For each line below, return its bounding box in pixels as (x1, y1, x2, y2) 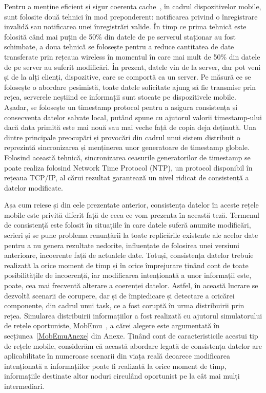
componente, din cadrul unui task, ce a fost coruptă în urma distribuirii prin (4, 300, 244, 311)
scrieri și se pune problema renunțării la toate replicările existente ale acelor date (4, 230, 258, 240)
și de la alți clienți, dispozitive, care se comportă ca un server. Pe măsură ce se (4, 71, 251, 82)
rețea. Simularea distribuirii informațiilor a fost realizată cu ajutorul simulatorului (4, 310, 262, 321)
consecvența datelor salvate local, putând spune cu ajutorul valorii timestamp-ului (4, 111, 262, 122)
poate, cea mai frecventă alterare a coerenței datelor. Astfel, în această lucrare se (4, 280, 258, 291)
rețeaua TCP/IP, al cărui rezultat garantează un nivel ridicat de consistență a (4, 172, 249, 183)
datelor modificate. (4, 182, 63, 193)
